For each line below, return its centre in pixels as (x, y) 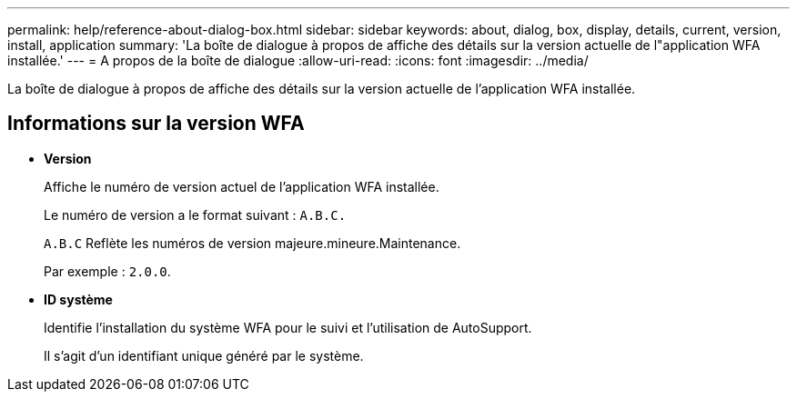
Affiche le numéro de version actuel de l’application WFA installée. (242, 186)
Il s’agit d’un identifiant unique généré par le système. (204, 355)
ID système (78, 299)
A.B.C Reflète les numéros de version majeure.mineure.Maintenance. (252, 243)
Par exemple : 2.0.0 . (107, 271)
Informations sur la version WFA (156, 124)
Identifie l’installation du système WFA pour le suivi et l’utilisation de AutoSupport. (288, 327)
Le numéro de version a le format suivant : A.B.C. (195, 214)
